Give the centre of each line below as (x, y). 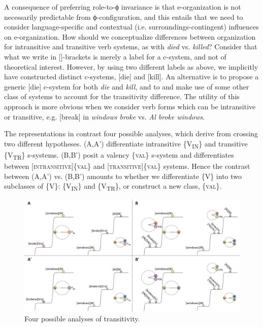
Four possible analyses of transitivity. (82, 319)
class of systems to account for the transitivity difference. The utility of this (122, 96)
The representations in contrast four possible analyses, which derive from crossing (131, 133)
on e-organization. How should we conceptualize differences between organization (130, 36)
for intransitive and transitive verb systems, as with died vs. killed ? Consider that (131, 47)
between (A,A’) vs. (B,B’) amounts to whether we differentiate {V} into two (123, 176)
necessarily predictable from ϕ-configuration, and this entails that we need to (124, 17)
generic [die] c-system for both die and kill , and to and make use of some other (127, 86)
